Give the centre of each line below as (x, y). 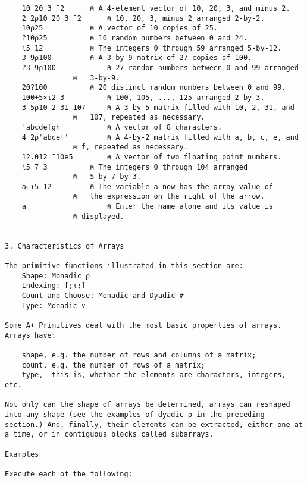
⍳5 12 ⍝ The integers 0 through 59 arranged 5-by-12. (152, 48)
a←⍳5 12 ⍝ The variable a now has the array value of (148, 186)
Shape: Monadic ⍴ (56, 276)
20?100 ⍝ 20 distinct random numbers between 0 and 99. (154, 88)
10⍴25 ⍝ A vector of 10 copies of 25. (120, 28)
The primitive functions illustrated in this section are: (124, 266)
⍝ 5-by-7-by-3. (107, 177)
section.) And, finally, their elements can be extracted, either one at (154, 424)
